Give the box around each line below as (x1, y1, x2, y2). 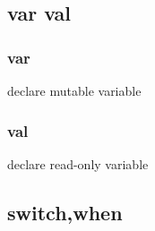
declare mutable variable (7, 81, 142, 99)
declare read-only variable (7, 154, 149, 173)
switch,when (7, 198, 123, 226)
